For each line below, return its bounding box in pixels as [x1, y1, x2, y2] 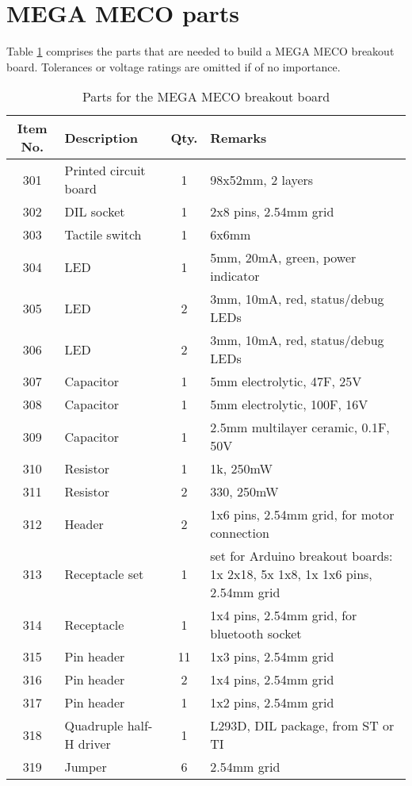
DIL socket [64, 202, 125, 221]
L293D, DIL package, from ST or [210, 716, 395, 735]
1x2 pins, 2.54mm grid [210, 693, 334, 712]
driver [78, 734, 111, 753]
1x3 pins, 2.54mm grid [210, 647, 334, 666]
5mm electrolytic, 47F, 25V [210, 372, 362, 391]
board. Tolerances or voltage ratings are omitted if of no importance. [6, 58, 341, 75]
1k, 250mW [210, 459, 273, 478]
